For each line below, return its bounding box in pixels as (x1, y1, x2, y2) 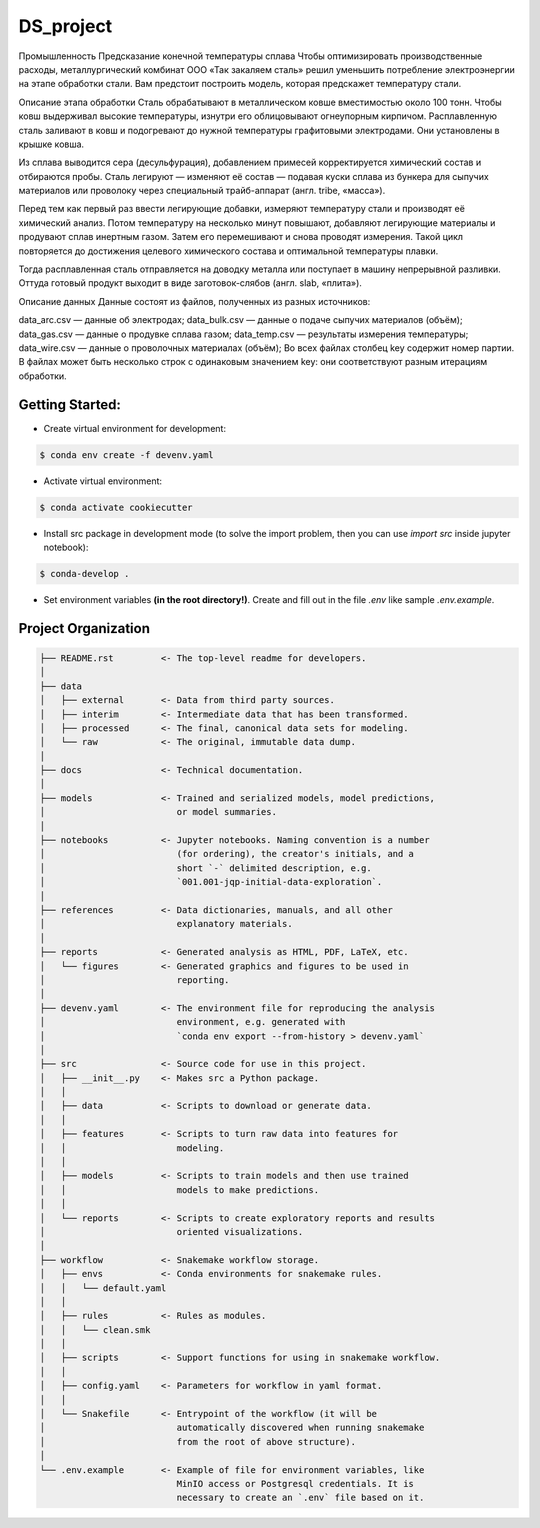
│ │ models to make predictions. (39, 1184, 320, 1195)
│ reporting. (39, 974, 230, 985)
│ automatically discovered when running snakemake (39, 1422, 425, 1434)
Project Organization (18, 620, 150, 637)
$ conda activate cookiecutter (39, 501, 194, 513)
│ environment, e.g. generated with (39, 1016, 346, 1028)
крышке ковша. (18, 138, 85, 150)
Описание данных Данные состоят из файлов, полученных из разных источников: (18, 295, 371, 307)
